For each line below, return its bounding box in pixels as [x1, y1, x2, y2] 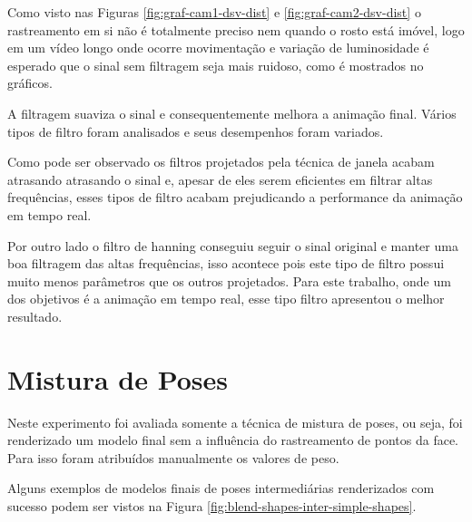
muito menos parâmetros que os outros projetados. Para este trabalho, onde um [7, 271, 451, 290]
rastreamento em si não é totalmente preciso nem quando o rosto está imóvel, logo [7, 20, 465, 39]
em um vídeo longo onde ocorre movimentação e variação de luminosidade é [7, 38, 429, 57]
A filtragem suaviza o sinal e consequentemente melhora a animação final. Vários [7, 103, 457, 122]
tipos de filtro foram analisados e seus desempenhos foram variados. [7, 121, 384, 140]
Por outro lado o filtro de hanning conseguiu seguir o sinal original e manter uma [7, 236, 458, 255]
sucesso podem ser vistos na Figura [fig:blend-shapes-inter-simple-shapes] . [7, 497, 417, 515]
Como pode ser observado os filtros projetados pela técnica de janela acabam [7, 152, 435, 171]
